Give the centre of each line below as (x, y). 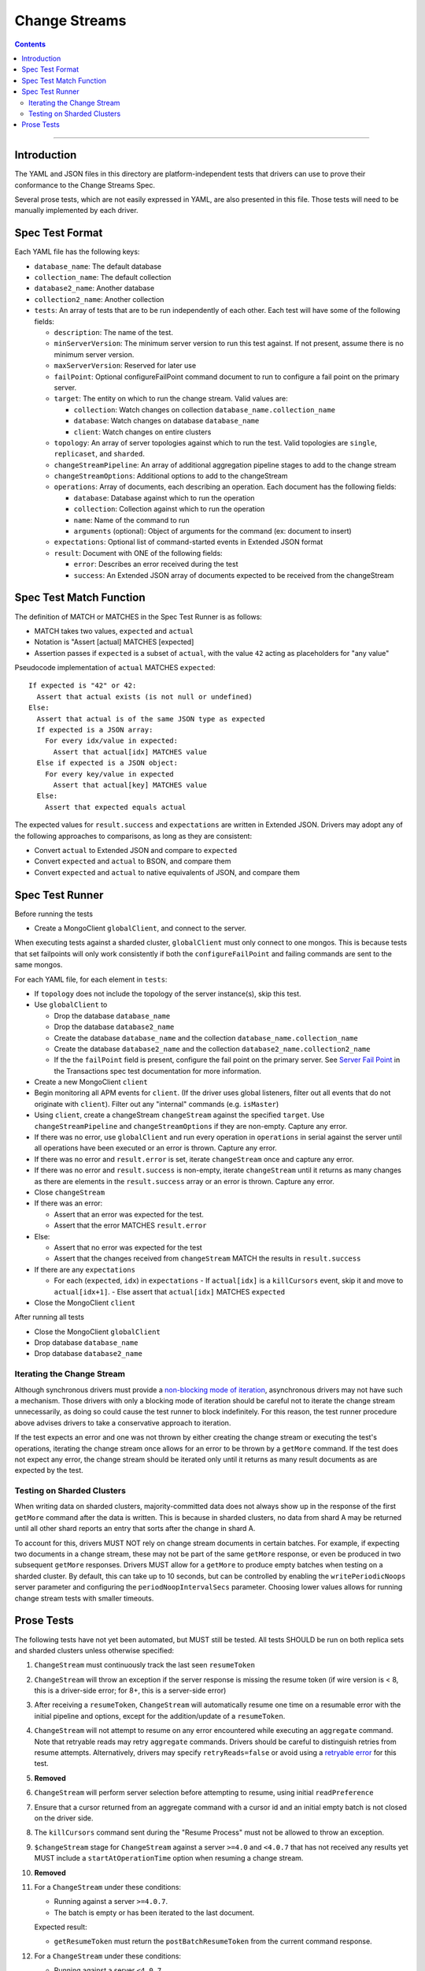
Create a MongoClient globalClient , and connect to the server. (140, 928)
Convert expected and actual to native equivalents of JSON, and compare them (167, 872)
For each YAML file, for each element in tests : (91, 979)
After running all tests (49, 1317)
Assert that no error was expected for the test (128, 1247)
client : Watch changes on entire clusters (142, 432)
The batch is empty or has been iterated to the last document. (154, 1913)
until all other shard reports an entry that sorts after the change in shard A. (135, 1529)
